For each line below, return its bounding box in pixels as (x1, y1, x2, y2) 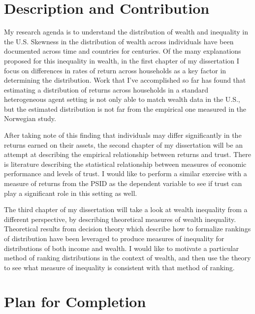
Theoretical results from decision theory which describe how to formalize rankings (4, 223, 251, 234)
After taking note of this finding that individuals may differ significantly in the (4, 130, 242, 140)
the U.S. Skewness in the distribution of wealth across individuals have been (4, 36, 234, 46)
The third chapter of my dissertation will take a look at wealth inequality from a (4, 204, 248, 215)
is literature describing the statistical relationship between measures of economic (4, 158, 247, 169)
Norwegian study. (4, 113, 56, 124)
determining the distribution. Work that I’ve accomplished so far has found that (4, 75, 246, 85)
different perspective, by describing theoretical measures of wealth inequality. (4, 214, 236, 224)
